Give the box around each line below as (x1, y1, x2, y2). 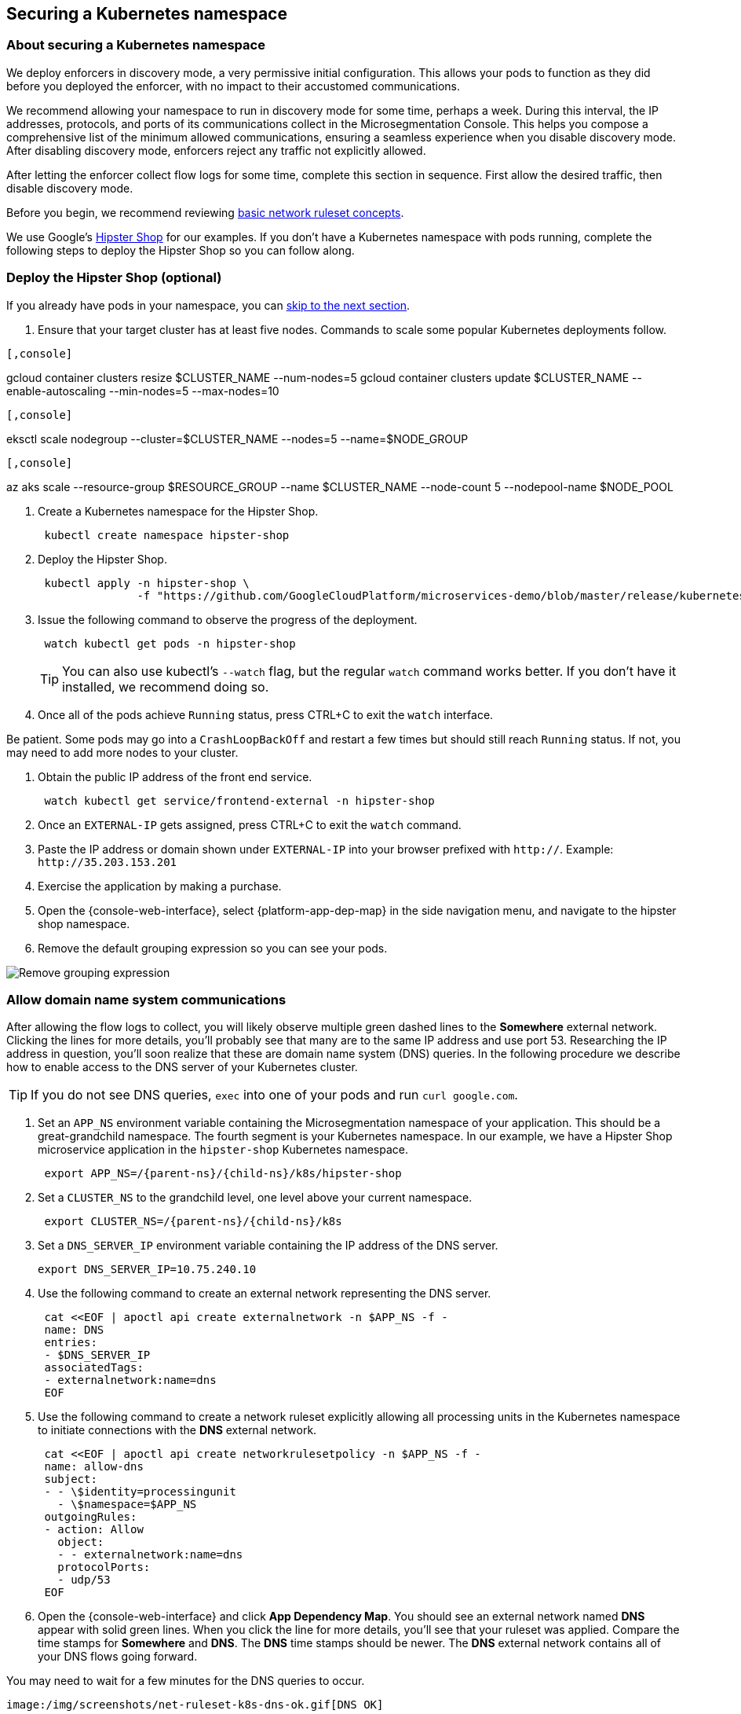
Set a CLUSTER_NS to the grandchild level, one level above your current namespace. (38, 1191, 473, 1205)
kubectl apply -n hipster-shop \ (44, 576, 250, 589)
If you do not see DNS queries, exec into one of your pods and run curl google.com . (31, 1087, 518, 1103)
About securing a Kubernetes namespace (6, 37, 265, 53)
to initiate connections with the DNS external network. (38, 1423, 317, 1437)
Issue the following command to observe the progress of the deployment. (38, 612, 418, 626)
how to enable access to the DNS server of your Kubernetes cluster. (6, 1060, 358, 1074)
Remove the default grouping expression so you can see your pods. (38, 941, 388, 955)
